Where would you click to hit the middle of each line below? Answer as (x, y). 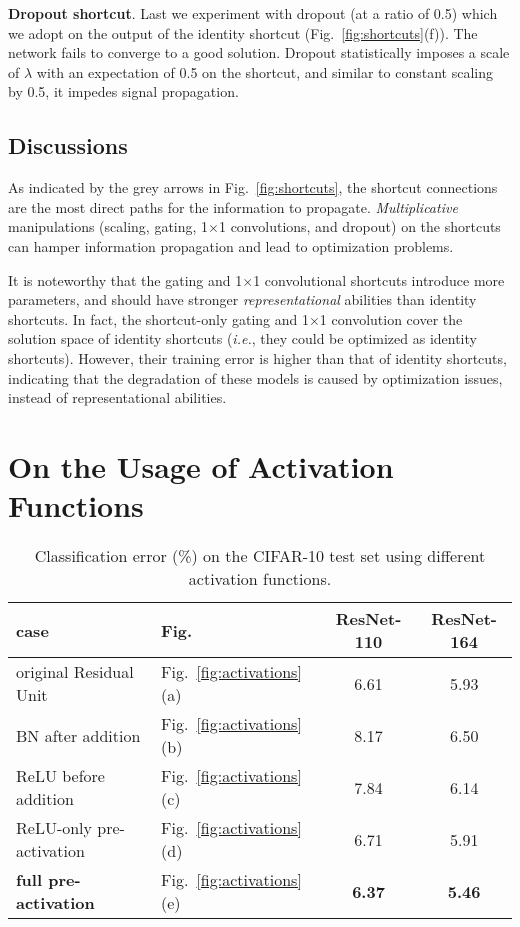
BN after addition (78, 735)
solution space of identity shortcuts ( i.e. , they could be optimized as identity (242, 338)
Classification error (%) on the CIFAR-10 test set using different (260, 556)
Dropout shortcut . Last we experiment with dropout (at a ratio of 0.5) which (253, 13)
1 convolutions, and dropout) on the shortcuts (359, 226)
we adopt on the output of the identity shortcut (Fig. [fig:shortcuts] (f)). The (243, 32)
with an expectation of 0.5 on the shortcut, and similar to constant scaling (264, 71)
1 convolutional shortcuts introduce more (379, 279)
